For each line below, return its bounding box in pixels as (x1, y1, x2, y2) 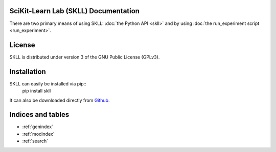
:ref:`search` (22, 138, 49, 144)
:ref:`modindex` (22, 131, 55, 137)
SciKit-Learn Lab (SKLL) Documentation (9, 7, 140, 15)
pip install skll (22, 88, 51, 94)
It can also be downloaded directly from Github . (9, 97, 110, 103)
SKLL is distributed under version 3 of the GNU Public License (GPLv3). (9, 54, 160, 60)
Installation (9, 67, 46, 76)
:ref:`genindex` (22, 124, 54, 130)
